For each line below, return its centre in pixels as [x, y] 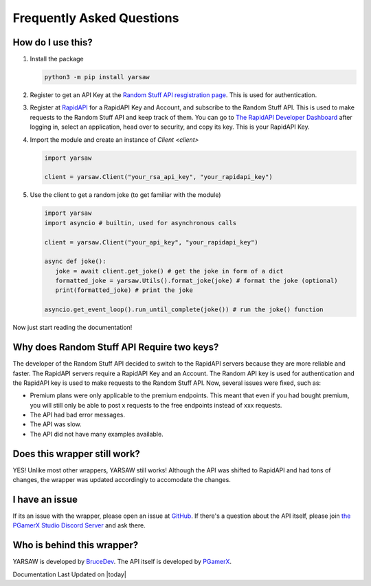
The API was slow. [56, 424]
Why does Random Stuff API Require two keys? [116, 347]
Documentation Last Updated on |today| [69, 574]
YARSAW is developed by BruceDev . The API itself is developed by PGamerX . [122, 562]
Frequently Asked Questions [96, 18]
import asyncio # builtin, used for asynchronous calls [140, 223]
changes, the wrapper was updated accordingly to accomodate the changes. [122, 480]
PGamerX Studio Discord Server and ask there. [79, 525]
